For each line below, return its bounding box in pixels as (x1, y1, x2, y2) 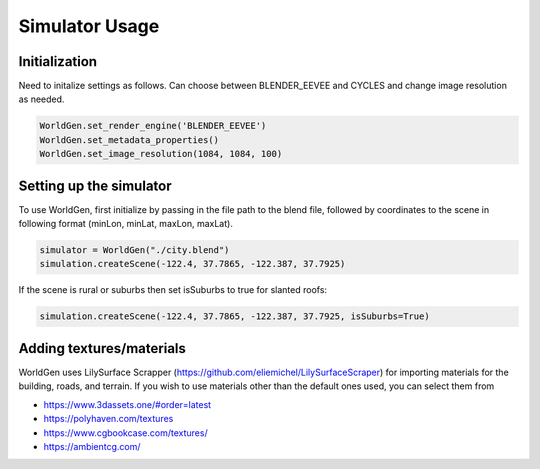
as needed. (18, 93, 65, 105)
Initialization (18, 53, 98, 70)
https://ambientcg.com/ (43, 440, 141, 452)
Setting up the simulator (18, 177, 172, 194)
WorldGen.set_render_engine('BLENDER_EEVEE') (39, 120, 267, 132)
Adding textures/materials (18, 340, 187, 357)
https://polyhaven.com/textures (43, 413, 174, 425)
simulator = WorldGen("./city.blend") (39, 245, 230, 256)
